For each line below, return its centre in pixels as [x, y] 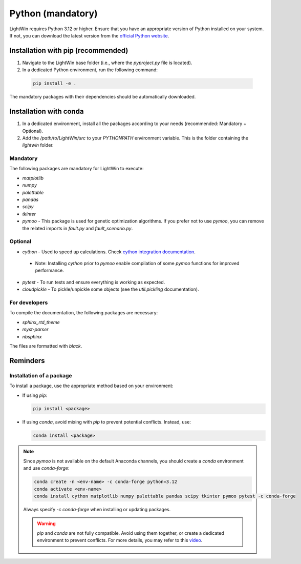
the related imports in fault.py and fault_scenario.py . [78, 228]
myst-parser [35, 329]
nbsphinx [32, 336]
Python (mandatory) [54, 13]
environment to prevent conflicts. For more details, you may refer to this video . [120, 540]
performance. [49, 270]
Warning [46, 523]
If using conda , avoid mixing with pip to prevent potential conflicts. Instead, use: [107, 422]
